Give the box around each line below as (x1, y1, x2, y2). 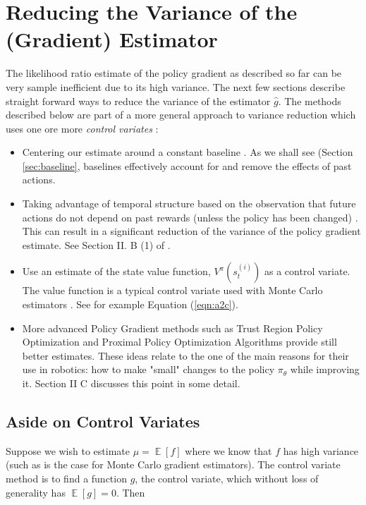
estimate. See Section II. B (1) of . (22, 237, 171, 252)
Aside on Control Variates (6, 410, 200, 432)
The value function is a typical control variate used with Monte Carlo (22, 283, 323, 298)
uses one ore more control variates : (6, 121, 159, 135)
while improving (290, 362, 360, 377)
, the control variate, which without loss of (135, 470, 319, 485)
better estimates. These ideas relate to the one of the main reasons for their (22, 348, 349, 363)
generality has (6, 485, 66, 499)
